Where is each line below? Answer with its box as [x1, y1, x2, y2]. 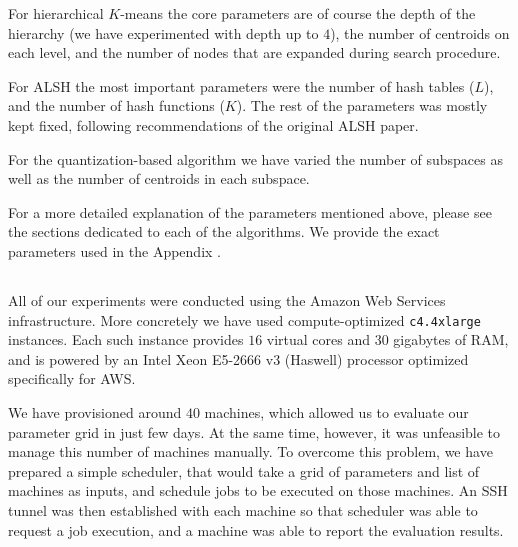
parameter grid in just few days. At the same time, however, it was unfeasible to [8, 421, 501, 442]
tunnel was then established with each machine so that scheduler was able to [8, 499, 478, 520]
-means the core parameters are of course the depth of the [120, 3, 476, 23]
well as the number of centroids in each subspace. [8, 168, 310, 189]
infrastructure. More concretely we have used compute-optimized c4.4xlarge [8, 309, 481, 330]
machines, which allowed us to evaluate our [204, 401, 469, 422]
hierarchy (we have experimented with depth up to [8, 22, 319, 43]
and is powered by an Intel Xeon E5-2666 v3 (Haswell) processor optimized [8, 348, 469, 369]
